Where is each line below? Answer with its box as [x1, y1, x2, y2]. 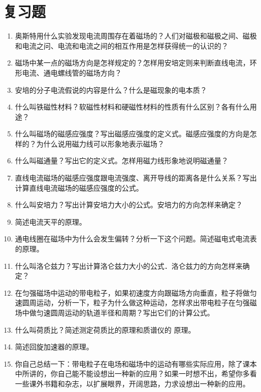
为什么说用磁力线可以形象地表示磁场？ [36, 138, 165, 149]
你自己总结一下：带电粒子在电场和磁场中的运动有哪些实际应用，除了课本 [15, 358, 257, 369]
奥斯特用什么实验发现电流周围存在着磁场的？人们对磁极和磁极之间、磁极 [15, 30, 257, 41]
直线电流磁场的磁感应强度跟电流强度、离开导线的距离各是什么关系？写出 [15, 172, 257, 183]
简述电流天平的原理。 [15, 216, 86, 227]
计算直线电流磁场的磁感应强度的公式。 [15, 182, 143, 193]
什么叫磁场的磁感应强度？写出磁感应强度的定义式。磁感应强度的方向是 [15, 128, 250, 139]
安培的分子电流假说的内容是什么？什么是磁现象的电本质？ [15, 84, 207, 95]
